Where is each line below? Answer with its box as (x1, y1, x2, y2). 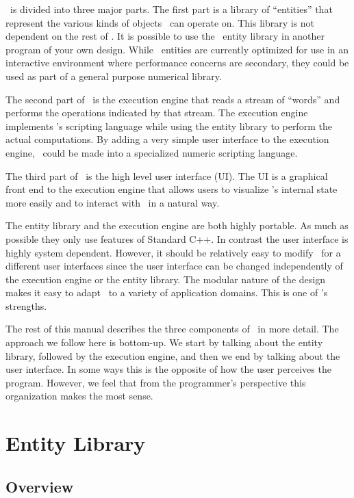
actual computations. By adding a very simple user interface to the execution (5, 132, 329, 146)
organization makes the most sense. (5, 389, 153, 403)
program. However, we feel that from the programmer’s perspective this (5, 375, 306, 389)
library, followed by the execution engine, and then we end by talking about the (5, 348, 340, 363)
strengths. (5, 298, 47, 313)
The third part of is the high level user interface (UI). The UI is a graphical (5, 168, 328, 183)
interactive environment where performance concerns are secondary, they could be (5, 55, 349, 70)
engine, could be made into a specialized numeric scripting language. (5, 145, 298, 159)
